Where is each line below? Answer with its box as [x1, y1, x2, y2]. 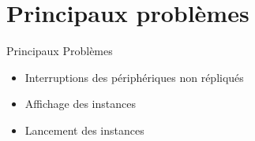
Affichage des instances [24, 95, 136, 112]
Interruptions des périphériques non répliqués [24, 69, 244, 85]
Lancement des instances [24, 121, 144, 138]
